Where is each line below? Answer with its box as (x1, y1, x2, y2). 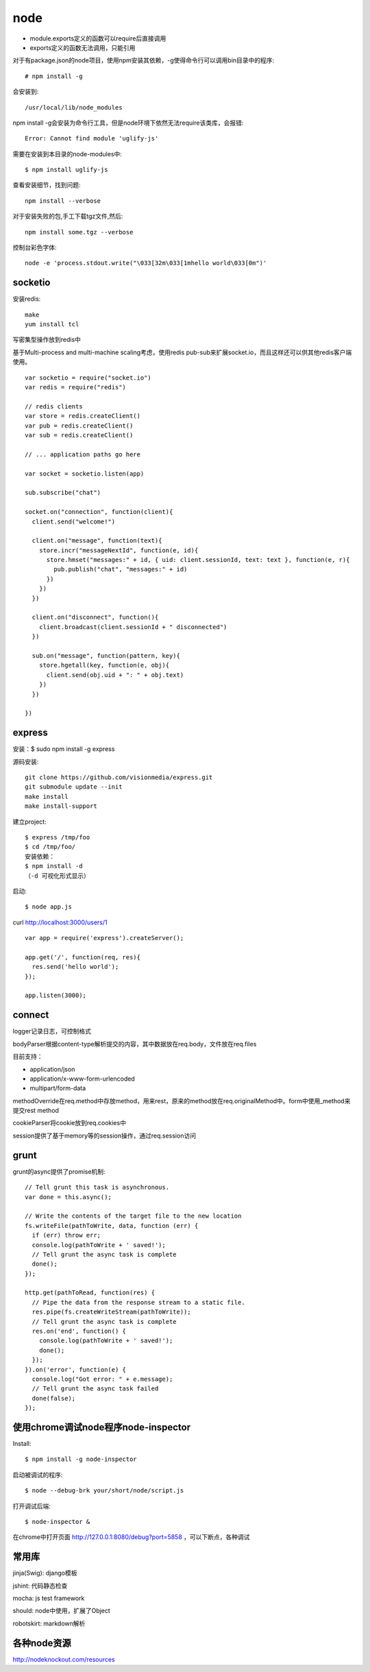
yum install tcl (25, 321, 79, 328)
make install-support (25, 802, 97, 810)
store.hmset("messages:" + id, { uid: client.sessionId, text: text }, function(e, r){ (46, 556, 350, 564)
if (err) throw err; (32, 1231, 101, 1240)
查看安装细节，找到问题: (12, 181, 82, 189)
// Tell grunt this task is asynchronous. (25, 1183, 170, 1192)
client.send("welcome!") (32, 517, 116, 526)
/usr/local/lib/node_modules (25, 103, 123, 111)
